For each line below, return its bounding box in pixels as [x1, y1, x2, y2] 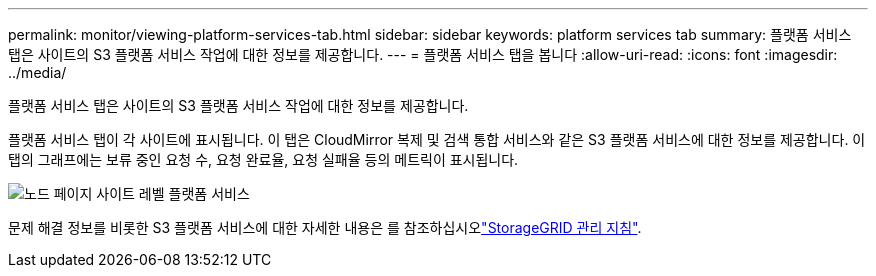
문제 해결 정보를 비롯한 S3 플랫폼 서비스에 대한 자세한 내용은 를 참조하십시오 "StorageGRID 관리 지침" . [8, 219, 642, 236]
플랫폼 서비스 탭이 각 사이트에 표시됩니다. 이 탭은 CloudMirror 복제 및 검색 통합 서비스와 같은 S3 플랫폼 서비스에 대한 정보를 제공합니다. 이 [8, 131, 866, 148]
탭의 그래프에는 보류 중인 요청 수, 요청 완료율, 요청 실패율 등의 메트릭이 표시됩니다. [8, 151, 519, 168]
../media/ [8, 64, 67, 81]
